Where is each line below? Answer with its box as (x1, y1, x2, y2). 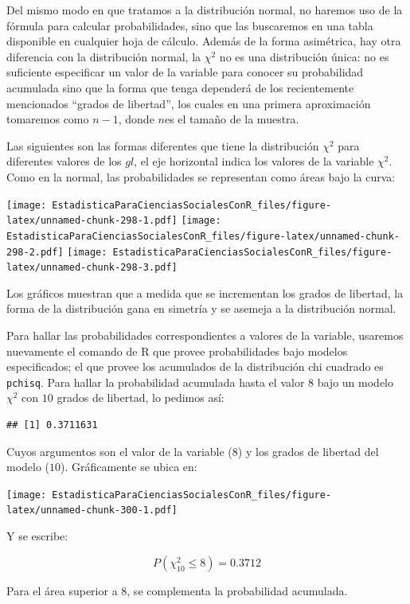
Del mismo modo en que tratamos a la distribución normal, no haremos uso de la (6, 2, 403, 18)
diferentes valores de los (6, 153, 122, 170)
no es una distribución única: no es (219, 48, 389, 64)
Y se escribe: (6, 528, 68, 544)
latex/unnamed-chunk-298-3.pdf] (6, 262, 178, 274)
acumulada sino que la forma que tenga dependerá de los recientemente (6, 79, 354, 95)
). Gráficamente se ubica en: (61, 458, 197, 475)
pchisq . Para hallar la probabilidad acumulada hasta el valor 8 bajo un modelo (6, 373, 393, 390)
